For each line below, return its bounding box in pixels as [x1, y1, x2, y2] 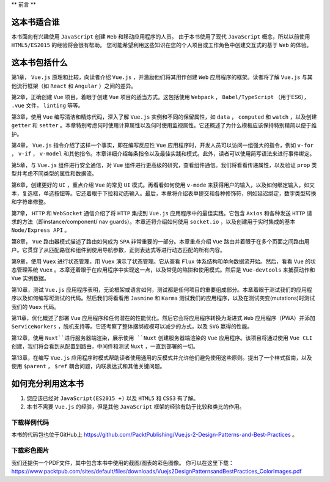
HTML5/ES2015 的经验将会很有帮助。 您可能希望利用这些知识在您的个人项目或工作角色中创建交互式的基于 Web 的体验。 [11, 42, 312, 49]
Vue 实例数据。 [11, 275, 50, 282]
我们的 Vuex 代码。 [11, 303, 60, 310]
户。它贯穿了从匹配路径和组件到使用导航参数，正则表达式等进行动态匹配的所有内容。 [11, 247, 226, 254]
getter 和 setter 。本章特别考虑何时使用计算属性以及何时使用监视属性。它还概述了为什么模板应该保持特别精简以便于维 [11, 122, 317, 129]
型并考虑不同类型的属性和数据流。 [11, 170, 97, 177]
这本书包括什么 [11, 57, 68, 68]
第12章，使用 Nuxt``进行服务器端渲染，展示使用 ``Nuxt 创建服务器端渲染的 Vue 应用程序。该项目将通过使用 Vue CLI [11, 334, 313, 341]
